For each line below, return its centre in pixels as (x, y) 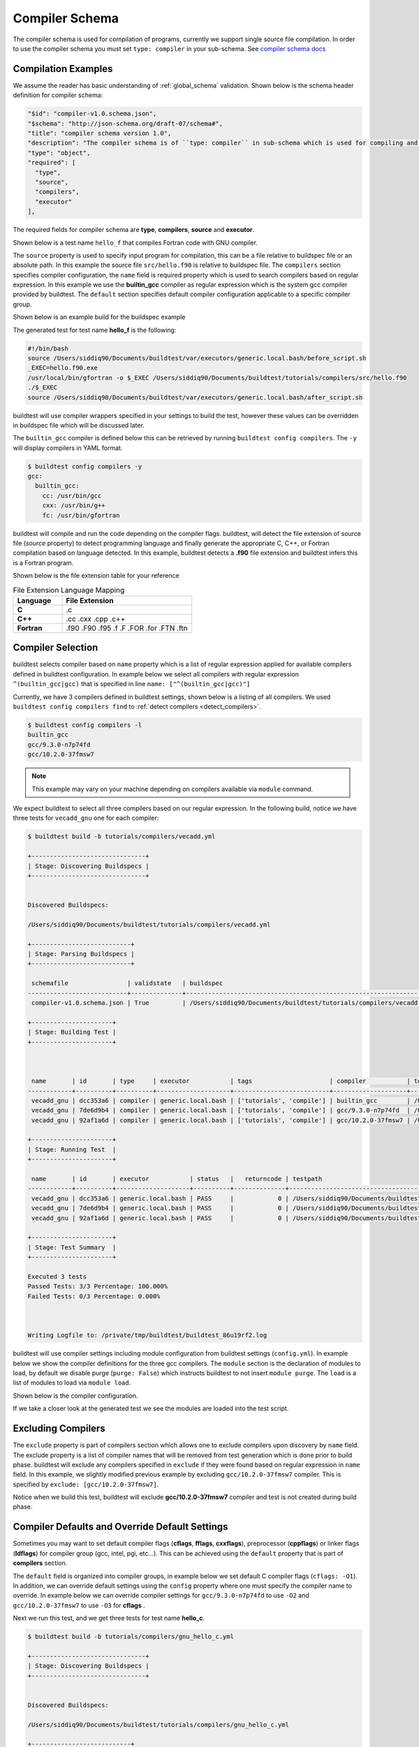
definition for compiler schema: (58, 95)
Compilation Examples (63, 69)
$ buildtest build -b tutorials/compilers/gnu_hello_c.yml (131, 1637)
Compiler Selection (56, 647)
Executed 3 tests (57, 1276)
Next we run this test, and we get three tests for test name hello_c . (109, 1618)
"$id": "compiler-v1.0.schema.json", (92, 114)
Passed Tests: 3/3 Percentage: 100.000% (97, 1286)
